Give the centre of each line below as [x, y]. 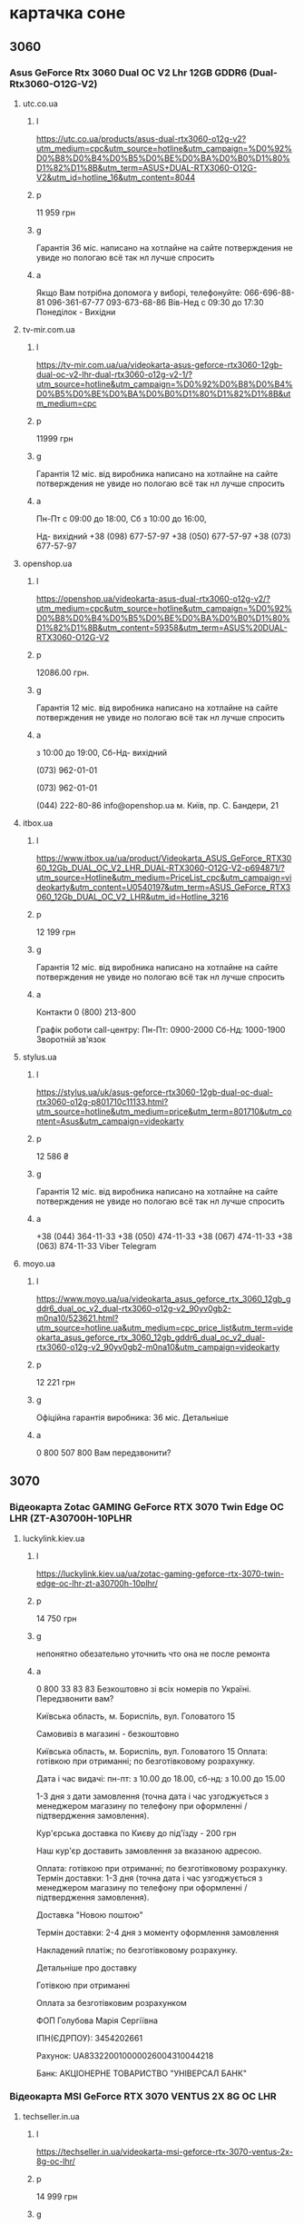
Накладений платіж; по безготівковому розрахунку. [137, 1950]
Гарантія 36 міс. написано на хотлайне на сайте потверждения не [164, 247]
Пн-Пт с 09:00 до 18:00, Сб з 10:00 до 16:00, [121, 518]
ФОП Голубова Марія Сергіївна [97, 2020]
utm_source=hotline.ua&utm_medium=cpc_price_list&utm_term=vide [164, 1327]
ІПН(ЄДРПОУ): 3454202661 [89, 2038]
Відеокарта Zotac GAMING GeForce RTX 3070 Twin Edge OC [147, 1507]
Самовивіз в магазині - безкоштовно [108, 1733]
